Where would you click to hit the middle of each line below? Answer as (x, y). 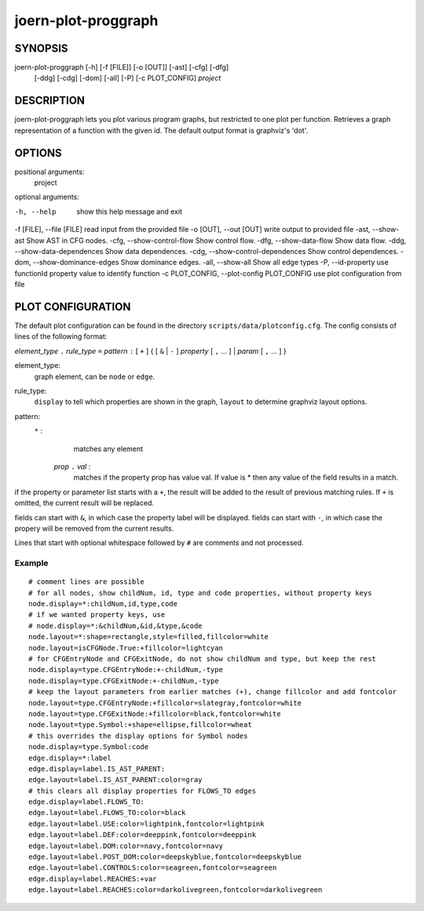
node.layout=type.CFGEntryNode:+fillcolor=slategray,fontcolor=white (165, 703)
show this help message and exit (129, 211)
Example (31, 564)
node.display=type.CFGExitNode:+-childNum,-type (124, 681)
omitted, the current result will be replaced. (84, 503)
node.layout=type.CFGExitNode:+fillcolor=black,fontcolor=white (155, 714)
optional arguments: (47, 197)
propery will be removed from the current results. (94, 528)
